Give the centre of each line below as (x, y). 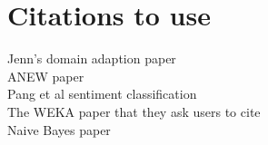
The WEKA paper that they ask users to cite (134, 111)
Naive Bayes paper (59, 129)
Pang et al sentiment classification (102, 94)
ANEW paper (46, 76)
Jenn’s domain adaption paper (92, 58)
